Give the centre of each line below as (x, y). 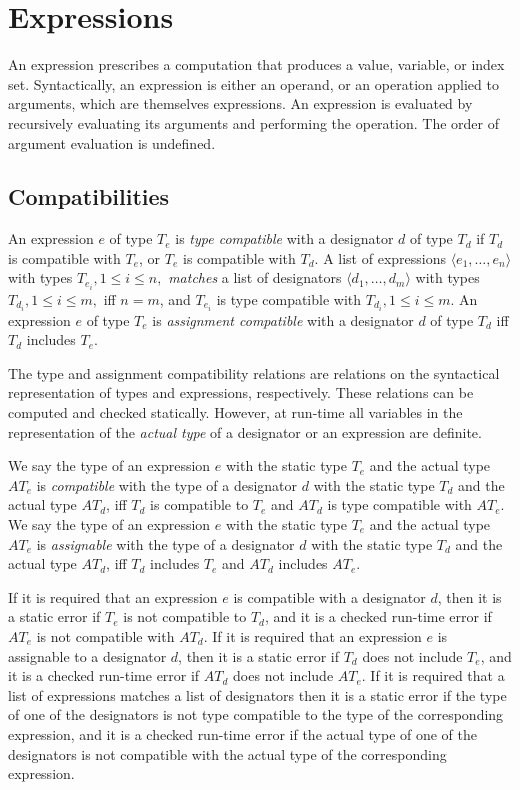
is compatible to (199, 504)
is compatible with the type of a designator (167, 484)
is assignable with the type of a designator (165, 543)
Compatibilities (89, 196)
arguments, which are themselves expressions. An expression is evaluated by (240, 103)
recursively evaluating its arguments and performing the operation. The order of (253, 122)
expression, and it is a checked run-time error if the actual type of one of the (243, 733)
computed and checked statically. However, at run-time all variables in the (235, 412)
